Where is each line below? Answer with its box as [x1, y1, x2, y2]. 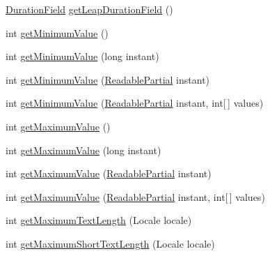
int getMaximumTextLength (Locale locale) [6, 213, 192, 227]
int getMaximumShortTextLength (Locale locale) [6, 236, 215, 250]
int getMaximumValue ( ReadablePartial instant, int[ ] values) [6, 189, 265, 204]
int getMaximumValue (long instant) [6, 142, 161, 157]
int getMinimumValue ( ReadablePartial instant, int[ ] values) [6, 96, 264, 110]
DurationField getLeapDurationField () [6, 2, 173, 16]
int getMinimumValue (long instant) [6, 49, 159, 63]
